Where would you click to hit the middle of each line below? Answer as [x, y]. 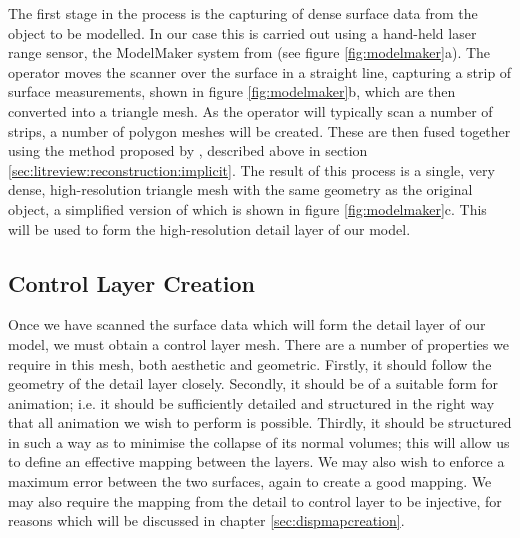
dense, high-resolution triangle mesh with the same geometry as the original [240, 189]
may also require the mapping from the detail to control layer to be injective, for [255, 500]
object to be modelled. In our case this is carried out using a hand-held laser [242, 32]
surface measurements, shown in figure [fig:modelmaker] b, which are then [232, 91]
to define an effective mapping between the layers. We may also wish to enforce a [256, 461]
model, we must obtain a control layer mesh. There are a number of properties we [258, 343]
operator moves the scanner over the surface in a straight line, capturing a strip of [260, 71]
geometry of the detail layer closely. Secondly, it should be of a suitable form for [253, 383]
